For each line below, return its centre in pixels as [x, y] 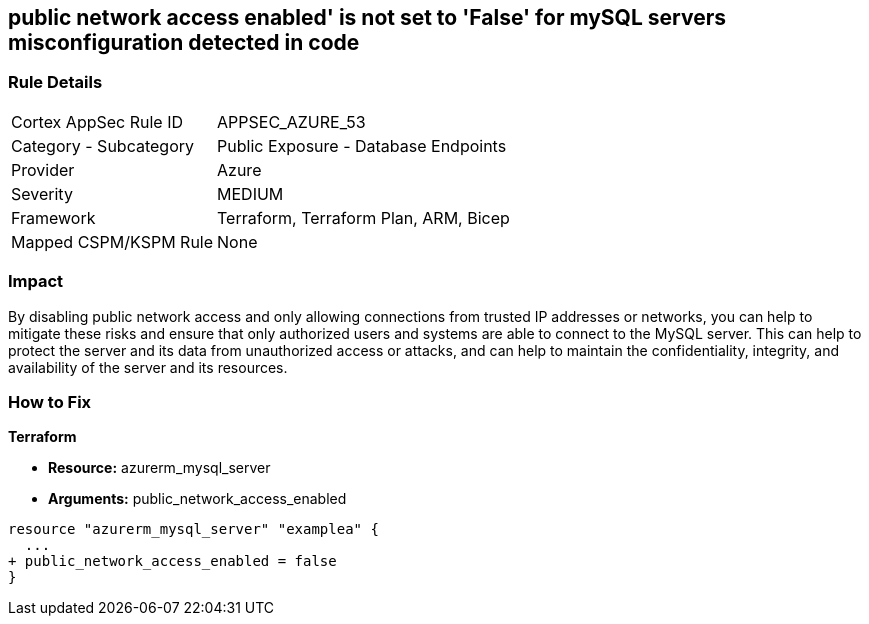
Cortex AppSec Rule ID [97, 121]
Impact [36, 281]
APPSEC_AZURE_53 [291, 121]
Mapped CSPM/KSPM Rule [112, 241]
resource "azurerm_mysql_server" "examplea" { [193, 529]
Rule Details [55, 82]
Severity [42, 193]
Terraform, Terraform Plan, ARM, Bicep [363, 217]
